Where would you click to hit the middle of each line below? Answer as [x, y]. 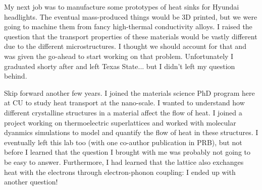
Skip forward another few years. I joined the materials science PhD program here [129, 92]
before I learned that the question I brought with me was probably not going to [127, 152]
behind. [16, 76]
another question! [31, 182]
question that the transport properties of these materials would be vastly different [131, 36]
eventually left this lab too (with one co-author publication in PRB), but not [123, 142]
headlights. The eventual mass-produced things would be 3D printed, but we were [131, 16]
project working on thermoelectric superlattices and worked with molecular [120, 122]
